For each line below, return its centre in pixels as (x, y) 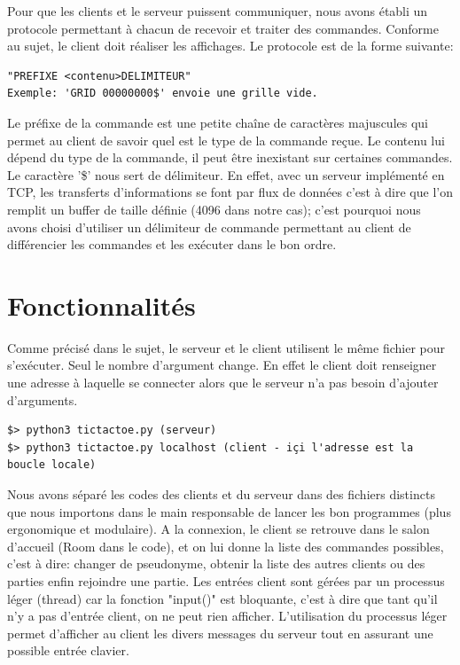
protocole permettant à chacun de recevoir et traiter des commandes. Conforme (223, 28)
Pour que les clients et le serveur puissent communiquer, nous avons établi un (218, 11)
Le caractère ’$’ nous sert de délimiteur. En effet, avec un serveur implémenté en (226, 174)
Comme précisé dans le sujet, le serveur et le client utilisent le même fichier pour (226, 347)
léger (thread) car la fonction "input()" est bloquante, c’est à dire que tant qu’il (222, 598)
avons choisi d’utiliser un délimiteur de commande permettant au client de (209, 227)
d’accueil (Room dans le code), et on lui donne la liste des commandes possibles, (226, 546)
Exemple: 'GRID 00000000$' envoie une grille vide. (163, 94)
